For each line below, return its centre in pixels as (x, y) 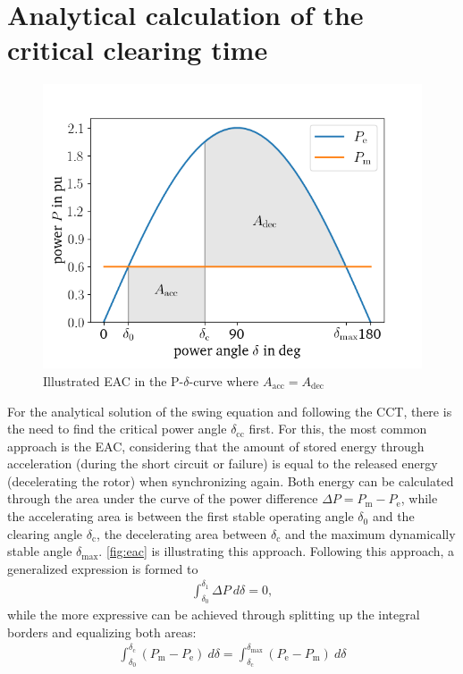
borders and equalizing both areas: (102, 632)
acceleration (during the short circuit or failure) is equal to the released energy (223, 463)
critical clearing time (138, 50)
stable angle (40, 551)
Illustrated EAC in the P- (114, 380)
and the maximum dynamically (370, 533)
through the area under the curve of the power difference (163, 498)
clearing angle (45, 533)
